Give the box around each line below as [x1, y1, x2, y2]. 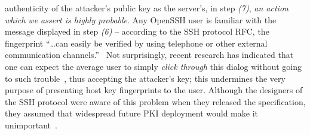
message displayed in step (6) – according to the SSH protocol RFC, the [5, 25, 269, 38]
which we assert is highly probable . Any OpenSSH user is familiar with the [5, 13, 277, 26]
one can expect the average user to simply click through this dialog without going [5, 60, 302, 72]
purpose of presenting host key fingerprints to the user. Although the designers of [5, 84, 303, 96]
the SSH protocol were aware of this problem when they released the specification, [5, 95, 306, 108]
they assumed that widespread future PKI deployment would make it [5, 107, 259, 119]
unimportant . [5, 118, 57, 131]
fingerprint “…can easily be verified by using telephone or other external [5, 36, 268, 49]
